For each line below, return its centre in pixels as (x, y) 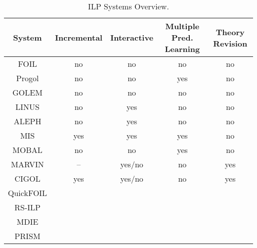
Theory (230, 32)
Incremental (79, 37)
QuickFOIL (28, 193)
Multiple (182, 26)
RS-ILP (27, 207)
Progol (27, 78)
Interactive (132, 37)
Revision (230, 43)
